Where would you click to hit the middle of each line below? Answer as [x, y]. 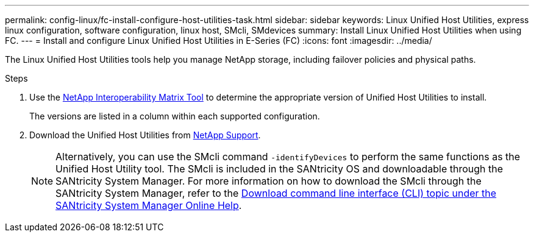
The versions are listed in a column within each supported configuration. [175, 116]
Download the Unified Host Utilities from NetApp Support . [145, 135]
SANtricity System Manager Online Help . [149, 205]
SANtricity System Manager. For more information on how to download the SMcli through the [269, 181]
